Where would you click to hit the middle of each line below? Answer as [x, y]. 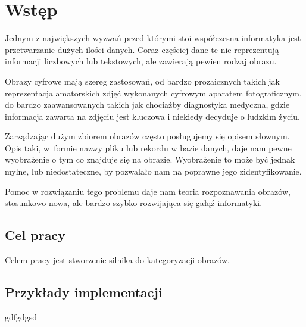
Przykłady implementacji [84, 292]
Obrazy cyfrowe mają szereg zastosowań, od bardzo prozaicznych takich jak [142, 81]
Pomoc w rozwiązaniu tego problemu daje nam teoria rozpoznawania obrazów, [148, 191]
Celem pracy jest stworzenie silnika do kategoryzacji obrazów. [117, 260]
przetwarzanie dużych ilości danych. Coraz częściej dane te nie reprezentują [142, 49]
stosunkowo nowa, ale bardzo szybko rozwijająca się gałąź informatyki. [134, 203]
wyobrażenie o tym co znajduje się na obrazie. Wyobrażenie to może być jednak [150, 159]
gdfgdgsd [21, 317]
